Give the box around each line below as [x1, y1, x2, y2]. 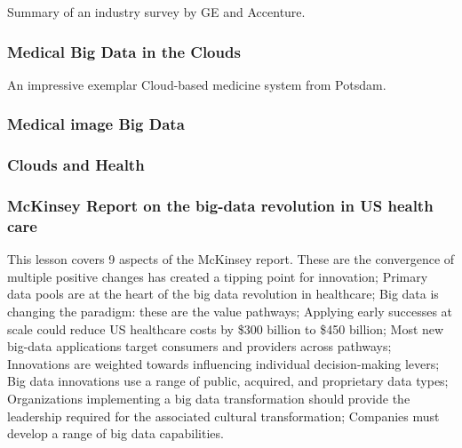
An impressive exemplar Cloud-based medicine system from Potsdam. [7, 75, 386, 93]
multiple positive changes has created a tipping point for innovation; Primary [7, 267, 428, 285]
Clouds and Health [7, 154, 145, 176]
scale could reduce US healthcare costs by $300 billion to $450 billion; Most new [7, 319, 444, 338]
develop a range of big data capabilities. [7, 424, 224, 443]
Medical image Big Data [7, 113, 185, 135]
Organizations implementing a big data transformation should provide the [7, 388, 410, 407]
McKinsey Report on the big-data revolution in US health [7, 195, 434, 217]
